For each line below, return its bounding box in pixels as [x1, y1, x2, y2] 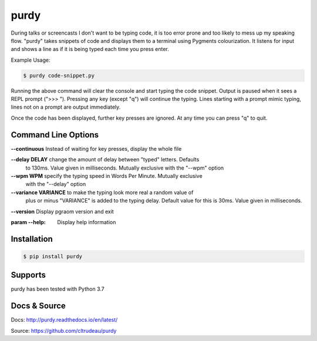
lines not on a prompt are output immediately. [11, 103, 121, 111]
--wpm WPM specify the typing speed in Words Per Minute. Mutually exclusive [11, 172, 203, 179]
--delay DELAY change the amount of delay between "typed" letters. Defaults [11, 156, 200, 163]
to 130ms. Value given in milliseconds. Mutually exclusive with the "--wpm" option [25, 164, 224, 171]
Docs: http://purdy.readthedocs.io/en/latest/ [11, 316, 118, 323]
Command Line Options [11, 130, 99, 140]
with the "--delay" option [25, 181, 86, 188]
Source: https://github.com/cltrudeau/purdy [11, 327, 117, 334]
